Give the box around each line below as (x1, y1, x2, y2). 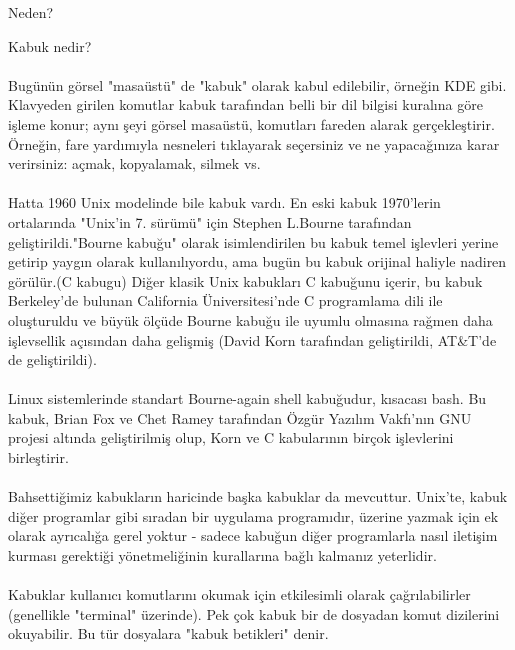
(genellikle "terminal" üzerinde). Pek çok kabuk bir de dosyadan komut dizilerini (8, 603, 500, 624)
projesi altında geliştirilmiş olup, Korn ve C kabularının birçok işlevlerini (8, 427, 454, 448)
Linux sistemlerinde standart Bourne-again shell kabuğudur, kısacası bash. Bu (8, 388, 487, 409)
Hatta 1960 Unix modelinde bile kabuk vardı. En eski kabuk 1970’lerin (8, 192, 441, 213)
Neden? (8, 2, 54, 22)
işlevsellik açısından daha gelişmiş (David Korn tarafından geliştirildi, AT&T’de (8, 329, 497, 350)
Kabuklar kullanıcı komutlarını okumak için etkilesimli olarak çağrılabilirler (8, 584, 471, 605)
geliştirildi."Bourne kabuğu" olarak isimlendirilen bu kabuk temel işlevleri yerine (8, 231, 499, 252)
